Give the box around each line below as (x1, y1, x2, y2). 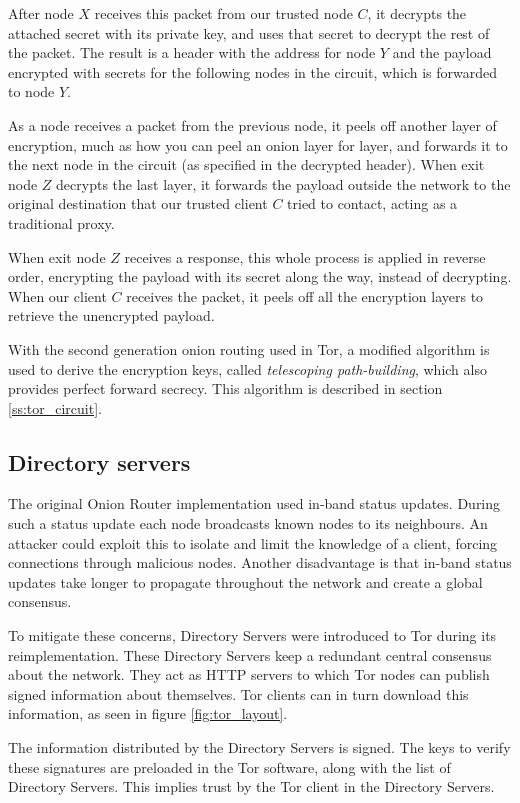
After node (8, 3, 74, 23)
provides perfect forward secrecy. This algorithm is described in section (8, 378, 443, 399)
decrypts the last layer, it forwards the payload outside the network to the (56, 173, 511, 194)
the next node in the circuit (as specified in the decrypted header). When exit (8, 154, 485, 175)
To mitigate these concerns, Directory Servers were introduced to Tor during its (8, 625, 497, 646)
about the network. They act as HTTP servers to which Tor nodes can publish (8, 664, 490, 685)
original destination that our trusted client (8, 193, 268, 214)
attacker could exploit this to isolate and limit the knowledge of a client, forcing (8, 532, 498, 553)
